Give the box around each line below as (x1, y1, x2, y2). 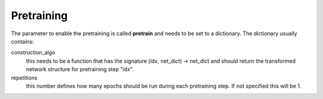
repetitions (11, 74, 38, 81)
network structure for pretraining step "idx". (26, 66, 134, 73)
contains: (11, 38, 34, 45)
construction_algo (11, 49, 56, 56)
